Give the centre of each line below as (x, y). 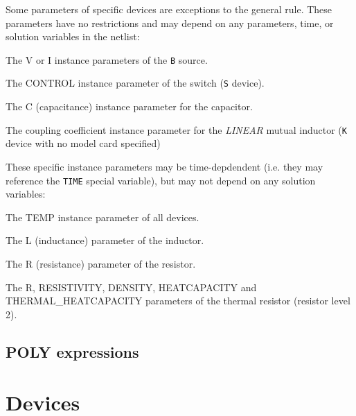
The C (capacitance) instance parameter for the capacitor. (129, 106)
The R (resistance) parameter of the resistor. (101, 263)
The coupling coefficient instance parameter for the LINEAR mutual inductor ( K (176, 129)
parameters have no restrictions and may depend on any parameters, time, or (170, 23)
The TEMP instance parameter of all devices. (103, 217)
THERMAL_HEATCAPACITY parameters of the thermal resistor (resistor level (178, 301)
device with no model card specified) (83, 143)
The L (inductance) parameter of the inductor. (105, 240)
